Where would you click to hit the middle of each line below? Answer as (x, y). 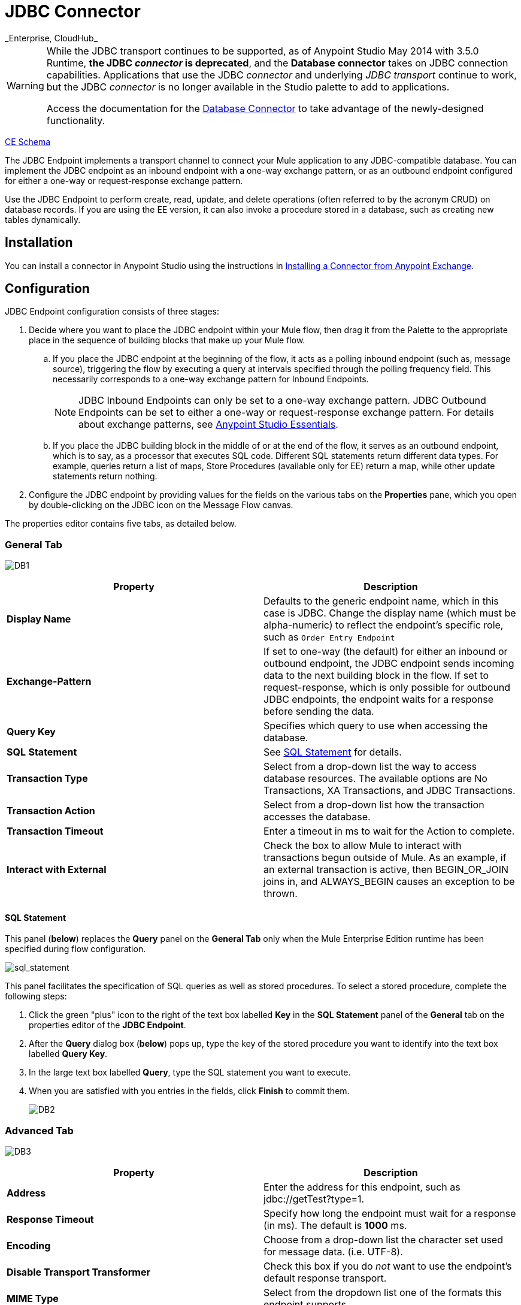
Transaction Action (51, 811)
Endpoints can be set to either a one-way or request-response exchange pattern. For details (286, 413)
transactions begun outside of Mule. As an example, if (385, 858)
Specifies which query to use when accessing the (376, 726)
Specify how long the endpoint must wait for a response (390, 1214)
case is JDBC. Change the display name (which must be (390, 613)
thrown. (281, 894)
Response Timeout (50, 1220)
